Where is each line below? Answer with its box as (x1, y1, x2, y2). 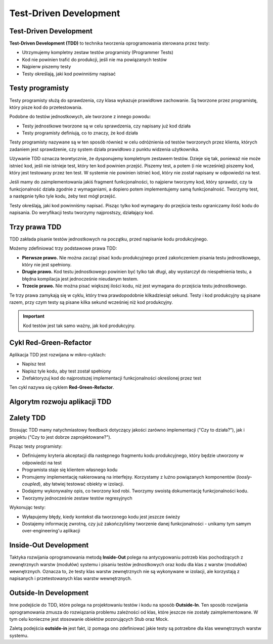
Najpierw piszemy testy (22, 64, 71, 70)
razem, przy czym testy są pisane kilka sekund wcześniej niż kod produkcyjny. (9, 299, 173, 305)
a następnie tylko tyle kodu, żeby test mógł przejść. (9, 193, 117, 199)
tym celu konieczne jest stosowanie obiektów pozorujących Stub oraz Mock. (9, 616, 169, 622)
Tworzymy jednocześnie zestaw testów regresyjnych (22, 495, 132, 501)
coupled (22, 481, 39, 487)
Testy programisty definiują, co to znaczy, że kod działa (22, 130, 139, 136)
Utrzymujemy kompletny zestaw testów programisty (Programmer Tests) (22, 50, 174, 56)
